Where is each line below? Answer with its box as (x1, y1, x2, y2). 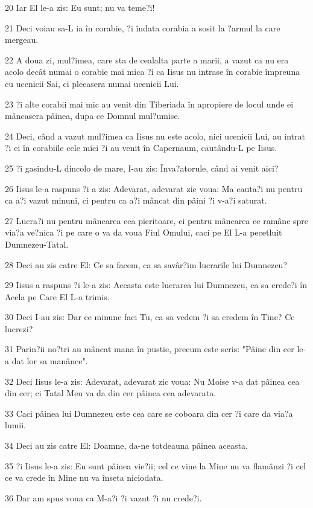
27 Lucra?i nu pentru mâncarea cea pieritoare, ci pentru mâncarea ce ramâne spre (5, 214, 309, 227)
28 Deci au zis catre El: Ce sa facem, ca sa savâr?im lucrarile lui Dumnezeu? (5, 258, 288, 271)
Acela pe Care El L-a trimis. (5, 290, 110, 303)
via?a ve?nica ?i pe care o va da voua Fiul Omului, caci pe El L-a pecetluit (5, 226, 282, 239)
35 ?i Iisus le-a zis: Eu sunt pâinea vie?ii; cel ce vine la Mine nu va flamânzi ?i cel (5, 459, 306, 472)
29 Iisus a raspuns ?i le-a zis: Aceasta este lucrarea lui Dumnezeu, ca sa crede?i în (5, 278, 307, 291)
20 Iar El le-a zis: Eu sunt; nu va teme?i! (5, 1, 155, 13)
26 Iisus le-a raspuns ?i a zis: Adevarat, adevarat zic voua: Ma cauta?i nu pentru (5, 182, 303, 195)
